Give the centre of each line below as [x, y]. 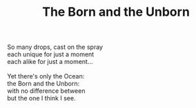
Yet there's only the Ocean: [46, 76]
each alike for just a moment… [50, 62]
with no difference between [46, 91]
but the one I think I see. [41, 98]
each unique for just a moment [51, 54]
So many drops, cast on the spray [55, 47]
